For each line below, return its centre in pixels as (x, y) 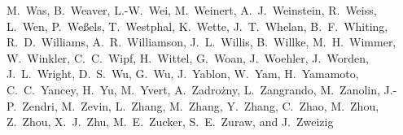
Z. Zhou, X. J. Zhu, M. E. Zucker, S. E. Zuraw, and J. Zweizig (170, 122)
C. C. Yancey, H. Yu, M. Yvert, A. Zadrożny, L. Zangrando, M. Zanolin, (193, 89)
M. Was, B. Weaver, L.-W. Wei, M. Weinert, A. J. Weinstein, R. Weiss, (192, 10)
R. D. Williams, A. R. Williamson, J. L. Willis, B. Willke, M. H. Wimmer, (201, 42)
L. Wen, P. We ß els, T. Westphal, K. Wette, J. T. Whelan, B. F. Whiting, (197, 26)
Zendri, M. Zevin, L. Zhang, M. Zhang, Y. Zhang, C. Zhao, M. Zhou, (201, 105)
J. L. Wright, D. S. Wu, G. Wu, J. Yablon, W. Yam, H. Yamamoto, (183, 74)
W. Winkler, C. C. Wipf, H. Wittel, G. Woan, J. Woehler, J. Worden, (188, 57)
